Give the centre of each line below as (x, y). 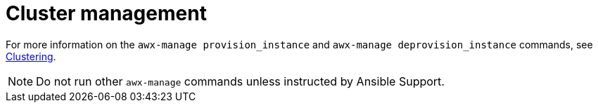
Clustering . (31, 56)
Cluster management (106, 13)
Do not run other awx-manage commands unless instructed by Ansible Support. (240, 81)
